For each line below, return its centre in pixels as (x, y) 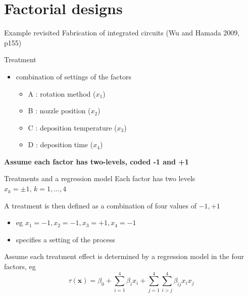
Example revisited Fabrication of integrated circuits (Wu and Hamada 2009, (122, 33)
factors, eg (20, 266)
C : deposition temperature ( (72, 127)
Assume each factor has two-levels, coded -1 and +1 (96, 161)
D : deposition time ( (61, 144)
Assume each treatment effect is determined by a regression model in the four (124, 256)
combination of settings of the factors (73, 76)
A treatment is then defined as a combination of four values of (101, 205)
